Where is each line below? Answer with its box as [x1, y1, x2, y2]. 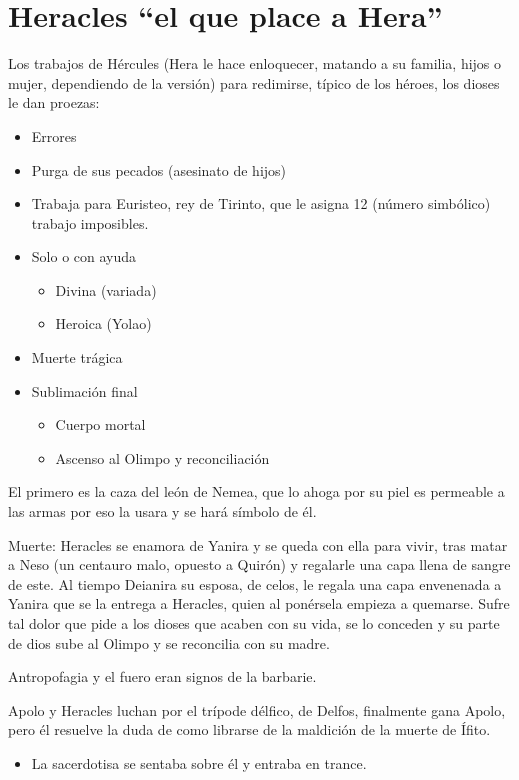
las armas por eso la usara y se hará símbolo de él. [8, 501, 317, 522]
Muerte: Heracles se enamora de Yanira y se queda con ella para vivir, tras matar [8, 534, 508, 555]
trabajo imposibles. [31, 212, 149, 233]
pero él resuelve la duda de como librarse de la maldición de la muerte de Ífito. [8, 719, 491, 740]
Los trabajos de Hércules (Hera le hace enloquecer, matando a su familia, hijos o [8, 53, 502, 74]
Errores [31, 125, 77, 146]
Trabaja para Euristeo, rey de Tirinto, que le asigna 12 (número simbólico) [31, 193, 491, 214]
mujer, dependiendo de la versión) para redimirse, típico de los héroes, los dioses [8, 72, 500, 93]
